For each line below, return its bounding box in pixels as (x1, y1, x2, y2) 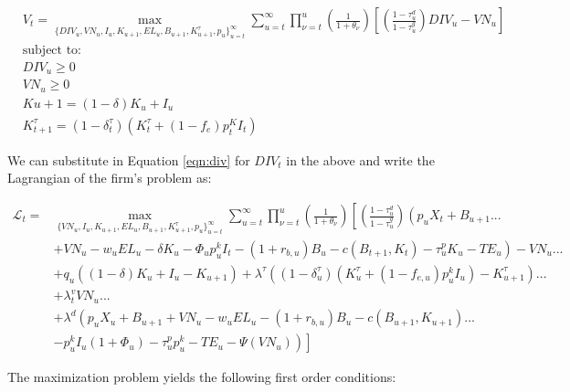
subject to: (22, 43, 82, 57)
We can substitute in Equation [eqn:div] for (7, 150, 250, 169)
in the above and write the (286, 150, 435, 169)
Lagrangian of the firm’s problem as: (7, 168, 212, 187)
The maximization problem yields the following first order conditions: (7, 367, 396, 387)
